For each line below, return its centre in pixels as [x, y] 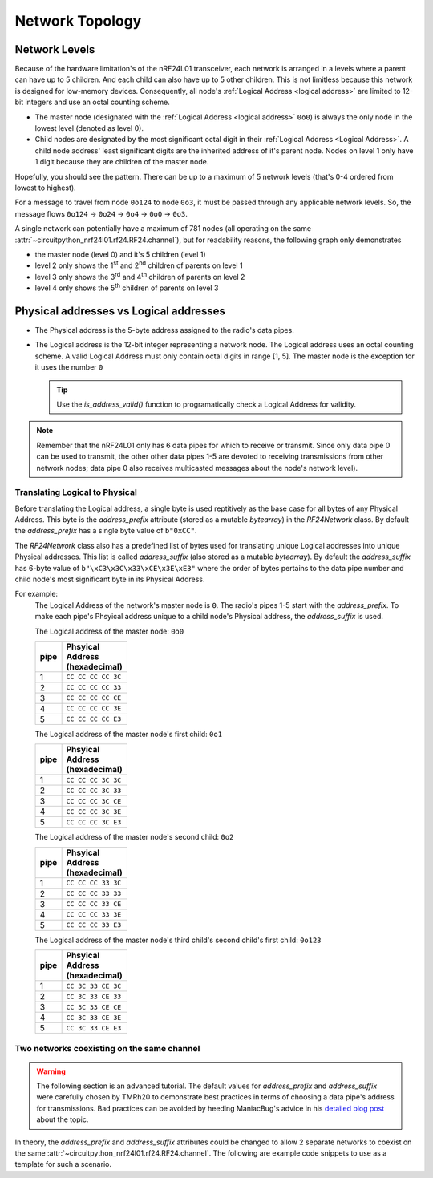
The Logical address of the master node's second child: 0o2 [134, 837]
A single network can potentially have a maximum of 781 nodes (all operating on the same [163, 229]
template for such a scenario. [63, 1164]
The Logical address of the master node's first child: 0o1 [129, 734]
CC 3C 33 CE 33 [94, 996]
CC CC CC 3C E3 [94, 822]
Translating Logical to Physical [76, 492]
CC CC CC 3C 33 [94, 790]
